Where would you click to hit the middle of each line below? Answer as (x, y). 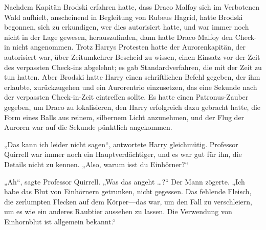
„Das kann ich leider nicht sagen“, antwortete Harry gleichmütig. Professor (121, 144)
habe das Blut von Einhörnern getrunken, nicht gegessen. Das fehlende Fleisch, (128, 191)
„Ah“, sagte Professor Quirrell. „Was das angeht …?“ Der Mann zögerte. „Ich (125, 181)
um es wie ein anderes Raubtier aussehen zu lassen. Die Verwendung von (118, 211)
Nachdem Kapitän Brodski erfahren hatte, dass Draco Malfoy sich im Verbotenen (132, 7)
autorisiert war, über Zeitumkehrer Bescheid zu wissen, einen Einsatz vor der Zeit (132, 56)
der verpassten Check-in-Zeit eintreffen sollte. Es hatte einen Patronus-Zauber (126, 97)
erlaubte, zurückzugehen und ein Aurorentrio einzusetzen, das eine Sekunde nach (131, 87)
